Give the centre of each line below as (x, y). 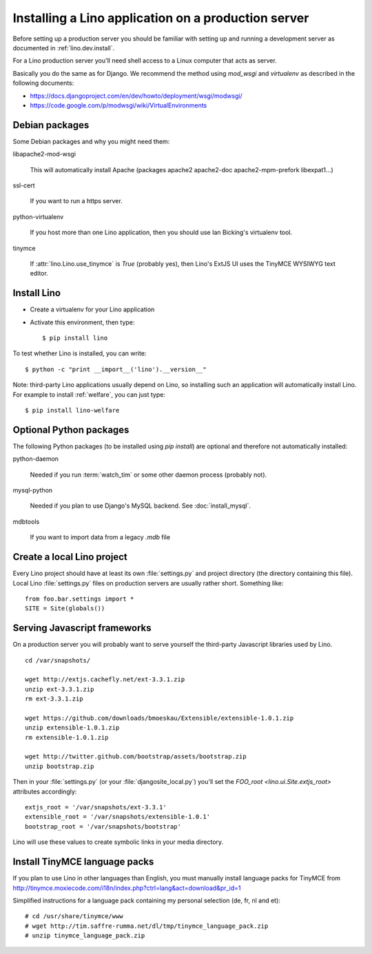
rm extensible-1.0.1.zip (67, 737)
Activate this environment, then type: (82, 322)
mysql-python (33, 490)
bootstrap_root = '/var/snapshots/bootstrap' (103, 826)
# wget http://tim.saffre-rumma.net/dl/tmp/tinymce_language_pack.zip (147, 926)
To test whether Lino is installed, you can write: (80, 353)
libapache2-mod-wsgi (44, 154)
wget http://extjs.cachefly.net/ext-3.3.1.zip (105, 680)
